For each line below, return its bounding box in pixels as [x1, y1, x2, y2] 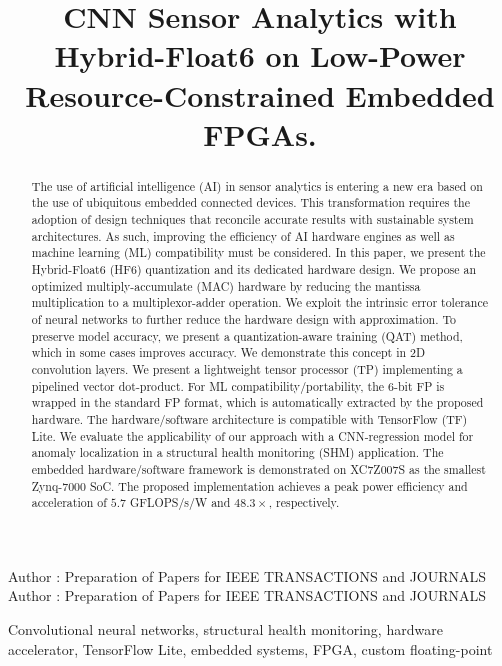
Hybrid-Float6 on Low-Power [54, 35, 466, 76]
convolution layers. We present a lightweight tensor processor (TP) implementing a [31, 360, 463, 377]
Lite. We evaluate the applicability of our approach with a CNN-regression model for [31, 427, 474, 444]
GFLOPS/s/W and [129, 494, 231, 511]
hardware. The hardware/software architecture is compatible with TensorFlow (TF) [31, 410, 468, 427]
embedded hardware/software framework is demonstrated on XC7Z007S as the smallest [31, 460, 486, 477]
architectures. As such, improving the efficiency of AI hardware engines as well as [31, 227, 455, 244]
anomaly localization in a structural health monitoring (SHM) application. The [31, 444, 444, 461]
